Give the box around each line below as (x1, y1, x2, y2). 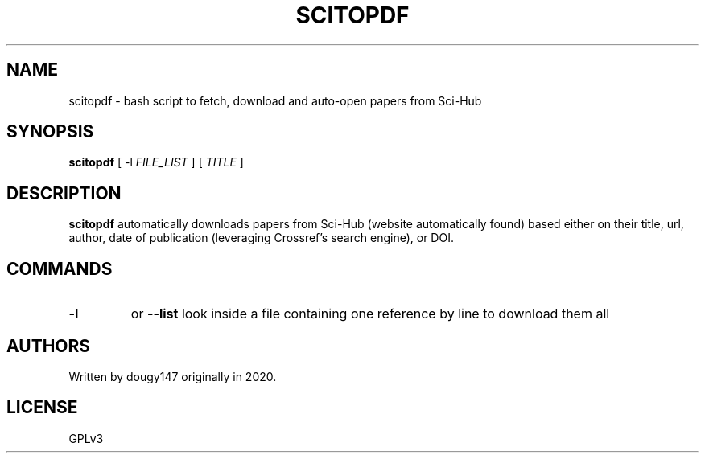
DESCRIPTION (6, 182, 122, 203)
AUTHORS (6, 335, 91, 356)
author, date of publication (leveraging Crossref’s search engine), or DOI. (68, 231, 454, 245)
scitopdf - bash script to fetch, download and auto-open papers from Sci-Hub (68, 93, 482, 108)
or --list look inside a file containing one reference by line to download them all (130, 305, 610, 322)
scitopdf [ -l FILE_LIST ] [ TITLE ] (68, 155, 244, 170)
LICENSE (6, 397, 78, 418)
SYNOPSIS (6, 121, 94, 142)
